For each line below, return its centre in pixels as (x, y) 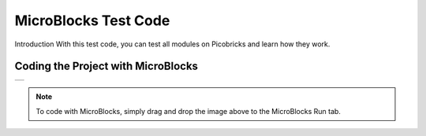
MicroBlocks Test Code (92, 20)
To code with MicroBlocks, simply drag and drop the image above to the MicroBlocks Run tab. (188, 111)
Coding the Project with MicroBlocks (106, 66)
